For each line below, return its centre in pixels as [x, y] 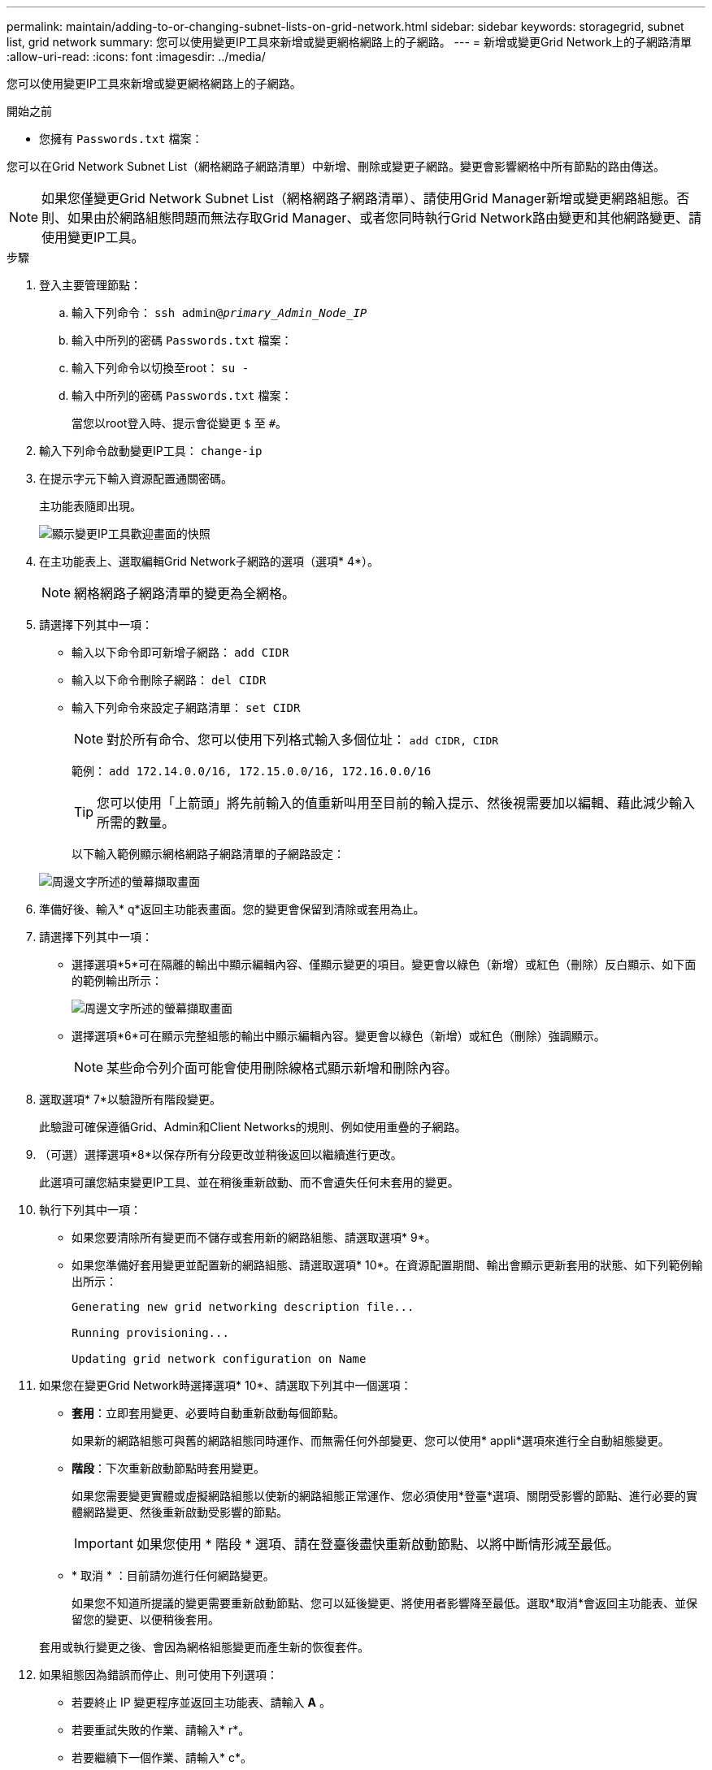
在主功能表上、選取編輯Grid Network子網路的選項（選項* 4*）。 [209, 561]
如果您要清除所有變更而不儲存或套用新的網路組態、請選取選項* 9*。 [254, 1237]
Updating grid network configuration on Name [219, 1359]
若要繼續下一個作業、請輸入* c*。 [162, 1757]
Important [104, 1543]
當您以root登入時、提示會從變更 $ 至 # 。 [180, 423]
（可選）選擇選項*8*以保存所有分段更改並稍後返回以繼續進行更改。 [221, 1154]
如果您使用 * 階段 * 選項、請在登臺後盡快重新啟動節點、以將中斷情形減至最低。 [378, 1544]
